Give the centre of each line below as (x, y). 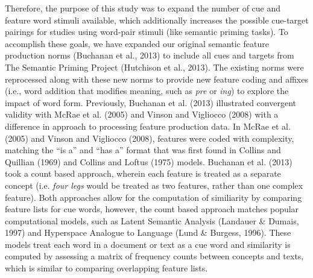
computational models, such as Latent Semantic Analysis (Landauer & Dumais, (152, 220)
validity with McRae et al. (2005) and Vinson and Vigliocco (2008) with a (142, 114)
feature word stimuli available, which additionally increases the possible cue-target (157, 20)
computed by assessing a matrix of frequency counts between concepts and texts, (154, 256)
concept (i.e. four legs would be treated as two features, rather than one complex (154, 185)
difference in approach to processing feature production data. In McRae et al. (148, 126)
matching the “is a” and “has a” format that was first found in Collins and (143, 150)
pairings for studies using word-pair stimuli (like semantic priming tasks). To (147, 32)
